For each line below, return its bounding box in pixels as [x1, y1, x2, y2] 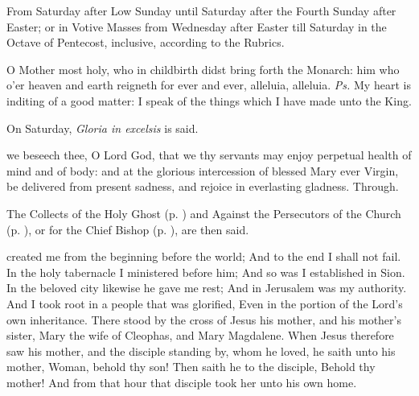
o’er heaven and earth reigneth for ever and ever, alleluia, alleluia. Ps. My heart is [6, 76, 411, 93]
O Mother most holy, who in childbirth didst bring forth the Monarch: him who [6, 60, 400, 77]
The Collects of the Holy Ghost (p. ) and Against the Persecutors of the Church [6, 204, 401, 221]
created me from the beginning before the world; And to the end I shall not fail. [6, 248, 401, 265]
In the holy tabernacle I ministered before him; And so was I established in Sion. [6, 263, 405, 280]
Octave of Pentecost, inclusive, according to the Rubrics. [6, 34, 285, 51]
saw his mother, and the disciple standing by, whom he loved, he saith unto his [6, 342, 396, 359]
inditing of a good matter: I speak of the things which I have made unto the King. [6, 92, 412, 109]
